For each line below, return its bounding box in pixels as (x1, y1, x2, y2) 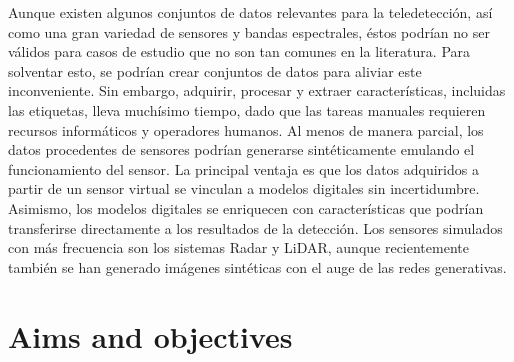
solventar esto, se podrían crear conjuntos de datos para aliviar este (8, 60, 422, 81)
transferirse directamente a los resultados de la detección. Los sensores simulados (8, 217, 503, 238)
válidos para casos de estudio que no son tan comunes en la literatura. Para (8, 41, 471, 62)
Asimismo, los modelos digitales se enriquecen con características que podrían (8, 197, 484, 218)
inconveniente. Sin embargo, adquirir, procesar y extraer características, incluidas (8, 80, 506, 101)
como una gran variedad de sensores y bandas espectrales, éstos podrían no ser (8, 21, 490, 42)
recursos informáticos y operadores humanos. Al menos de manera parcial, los (8, 119, 484, 140)
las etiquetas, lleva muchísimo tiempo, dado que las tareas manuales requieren (8, 99, 486, 120)
